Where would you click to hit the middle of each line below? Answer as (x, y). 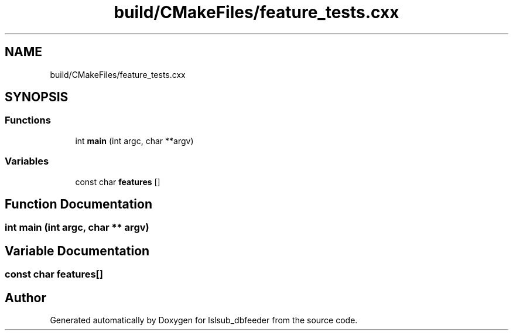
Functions (28, 120)
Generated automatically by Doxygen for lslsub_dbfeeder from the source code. (204, 320)
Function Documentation (78, 204)
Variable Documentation (77, 251)
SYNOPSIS (37, 97)
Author (25, 298)
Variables (27, 161)
